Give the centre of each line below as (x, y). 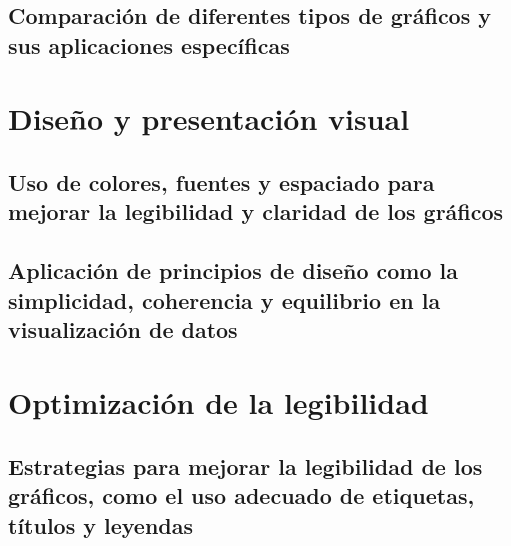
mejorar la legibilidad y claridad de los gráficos (256, 211)
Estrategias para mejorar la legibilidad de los (245, 466)
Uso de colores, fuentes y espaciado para (221, 181)
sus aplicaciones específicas (149, 44)
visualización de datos (123, 328)
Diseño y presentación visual (209, 118)
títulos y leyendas (101, 524)
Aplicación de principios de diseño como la (233, 270)
